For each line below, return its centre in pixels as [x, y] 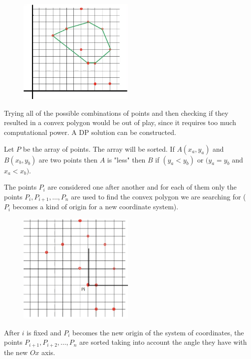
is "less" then [126, 159]
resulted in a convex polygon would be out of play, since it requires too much [120, 122]
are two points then [68, 159]
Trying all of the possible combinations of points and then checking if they [116, 113]
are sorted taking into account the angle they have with [163, 342]
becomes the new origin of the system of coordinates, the [158, 332]
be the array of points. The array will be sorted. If [99, 148]
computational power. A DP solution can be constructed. [90, 132]
